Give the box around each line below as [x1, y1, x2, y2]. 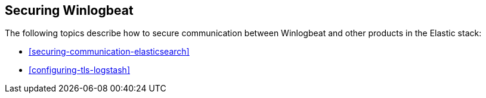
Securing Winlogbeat [5, 3, 134, 18]
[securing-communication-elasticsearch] [29, 46, 190, 57]
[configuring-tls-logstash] [29, 65, 130, 75]
